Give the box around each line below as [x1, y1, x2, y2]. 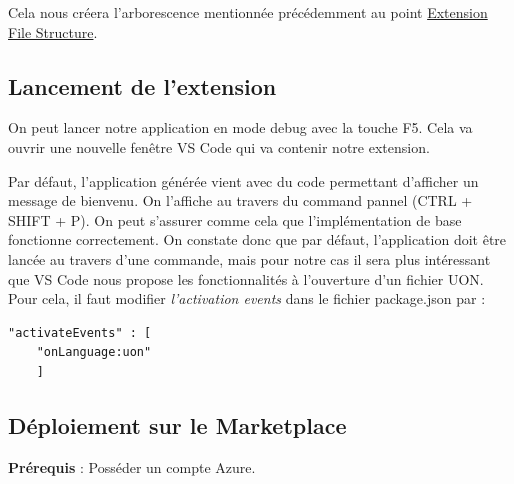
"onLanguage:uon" [36, 345, 152, 360]
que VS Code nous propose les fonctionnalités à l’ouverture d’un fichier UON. [8, 268, 484, 289]
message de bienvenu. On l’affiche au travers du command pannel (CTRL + [8, 190, 473, 211]
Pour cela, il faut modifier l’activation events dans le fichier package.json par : [8, 288, 486, 309]
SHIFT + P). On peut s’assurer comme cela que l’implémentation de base [8, 209, 462, 230]
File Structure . [8, 21, 98, 42]
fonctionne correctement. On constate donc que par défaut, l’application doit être [8, 229, 507, 250]
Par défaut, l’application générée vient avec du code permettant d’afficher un [8, 170, 479, 191]
